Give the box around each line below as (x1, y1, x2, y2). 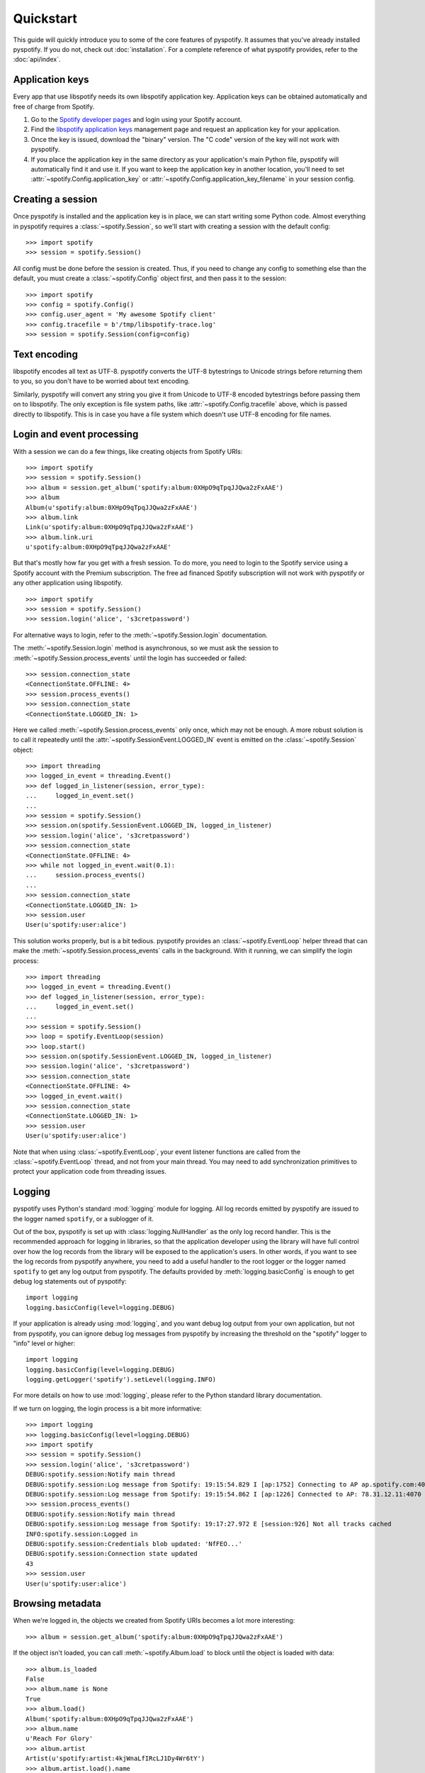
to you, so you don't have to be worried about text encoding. (13, 377, 191, 386)
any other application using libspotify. (13, 579, 123, 587)
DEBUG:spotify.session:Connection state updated (25, 1550, 198, 1558)
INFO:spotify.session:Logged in (25, 1530, 138, 1538)
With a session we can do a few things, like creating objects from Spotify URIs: (13, 447, 243, 455)
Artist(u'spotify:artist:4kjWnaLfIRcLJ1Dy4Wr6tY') (25, 1755, 205, 1762)
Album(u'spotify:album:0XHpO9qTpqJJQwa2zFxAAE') (25, 504, 198, 511)
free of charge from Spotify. (13, 102, 95, 111)
